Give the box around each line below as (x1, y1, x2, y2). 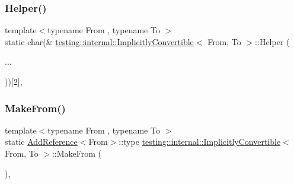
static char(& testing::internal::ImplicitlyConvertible (5, 35, 194, 47)
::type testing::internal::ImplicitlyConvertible (119, 135, 281, 148)
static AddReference (5, 135, 78, 148)
